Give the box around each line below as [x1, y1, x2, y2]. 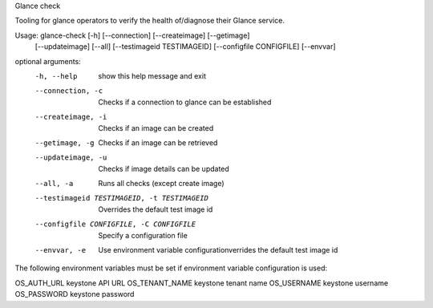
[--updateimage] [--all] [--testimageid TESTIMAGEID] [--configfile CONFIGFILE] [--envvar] [34, 42, 336, 51]
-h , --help [34, 71, 78, 80]
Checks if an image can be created [98, 123, 214, 132]
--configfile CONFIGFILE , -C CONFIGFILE [34, 220, 196, 229]
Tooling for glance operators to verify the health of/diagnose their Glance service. [14, 16, 285, 26]
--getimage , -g [34, 138, 95, 148]
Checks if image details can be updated [98, 164, 230, 173]
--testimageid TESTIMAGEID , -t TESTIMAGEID [34, 193, 208, 203]
